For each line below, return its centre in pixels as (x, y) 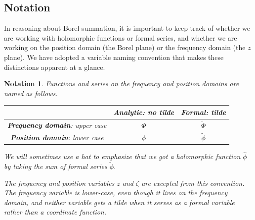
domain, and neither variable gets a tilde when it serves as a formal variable (119, 202)
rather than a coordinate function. (55, 212)
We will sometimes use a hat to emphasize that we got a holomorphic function (122, 156)
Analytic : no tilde (144, 112)
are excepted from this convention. (193, 183)
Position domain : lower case (57, 137)
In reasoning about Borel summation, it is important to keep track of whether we (127, 28)
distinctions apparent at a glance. (55, 67)
